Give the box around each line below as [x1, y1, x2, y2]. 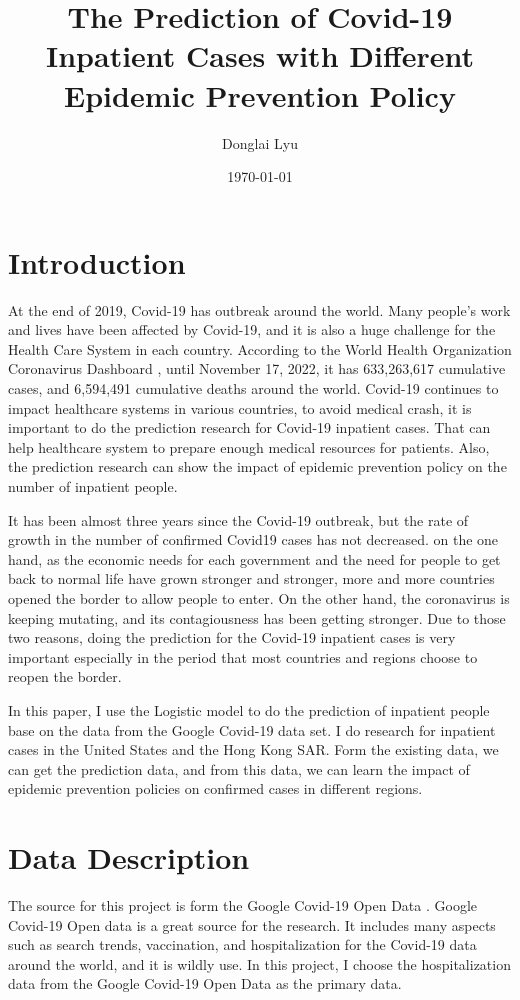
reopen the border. [8, 666, 122, 687]
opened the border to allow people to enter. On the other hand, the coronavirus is [8, 587, 510, 608]
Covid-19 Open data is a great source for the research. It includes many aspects [8, 914, 496, 935]
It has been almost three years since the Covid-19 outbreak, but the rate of [8, 509, 469, 530]
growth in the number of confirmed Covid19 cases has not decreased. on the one [8, 529, 499, 550]
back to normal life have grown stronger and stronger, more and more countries [8, 568, 495, 589]
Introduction [8, 241, 186, 282]
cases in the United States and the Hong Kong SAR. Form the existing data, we [8, 739, 499, 760]
